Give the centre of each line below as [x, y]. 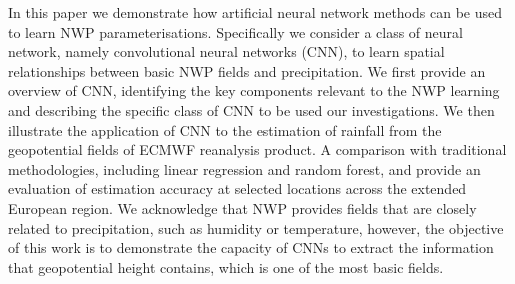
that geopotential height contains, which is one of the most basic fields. [226, 266]
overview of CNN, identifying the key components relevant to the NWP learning [254, 90]
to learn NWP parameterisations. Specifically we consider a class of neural [235, 31]
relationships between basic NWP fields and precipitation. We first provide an [247, 70]
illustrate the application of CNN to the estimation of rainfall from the [225, 129]
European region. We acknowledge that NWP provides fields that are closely [242, 207]
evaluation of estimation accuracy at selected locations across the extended [237, 188]
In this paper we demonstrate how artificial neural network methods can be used [255, 12]
